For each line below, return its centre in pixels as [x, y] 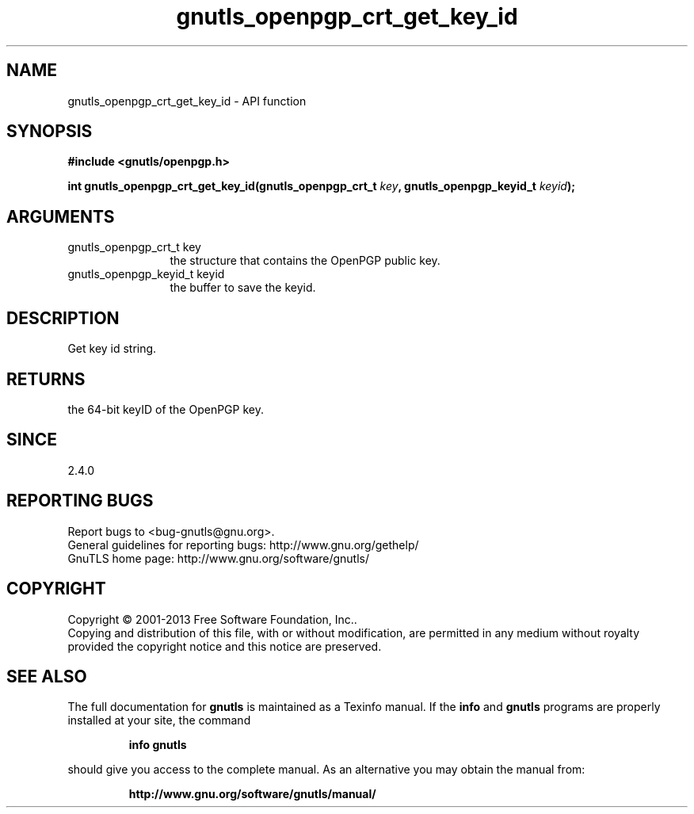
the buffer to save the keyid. [243, 288]
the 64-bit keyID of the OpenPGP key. [166, 409]
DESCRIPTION [63, 318]
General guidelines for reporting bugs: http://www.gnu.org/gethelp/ [243, 545]
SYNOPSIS [50, 132]
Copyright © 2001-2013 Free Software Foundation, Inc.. [212, 619]
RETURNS [46, 379]
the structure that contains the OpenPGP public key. [305, 261]
